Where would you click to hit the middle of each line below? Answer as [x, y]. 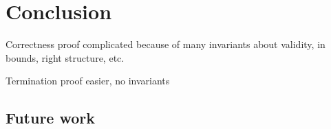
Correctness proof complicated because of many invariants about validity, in [165, 44]
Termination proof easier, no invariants [88, 81]
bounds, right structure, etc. [65, 57]
